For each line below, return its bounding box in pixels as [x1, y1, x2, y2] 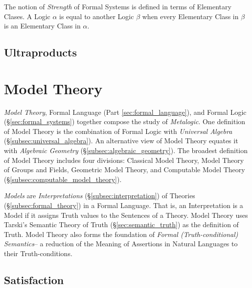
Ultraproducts [4, 45, 77, 60]
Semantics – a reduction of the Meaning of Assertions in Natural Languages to [4, 238, 238, 249]
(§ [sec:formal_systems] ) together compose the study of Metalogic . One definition [4, 116, 246, 127]
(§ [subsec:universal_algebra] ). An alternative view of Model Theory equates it [4, 135, 238, 146]
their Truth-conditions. [4, 248, 72, 258]
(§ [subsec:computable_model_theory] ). [4, 174, 122, 184]
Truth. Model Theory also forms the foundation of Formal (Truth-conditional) [4, 229, 238, 239]
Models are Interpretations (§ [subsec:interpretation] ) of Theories [4, 190, 195, 201]
